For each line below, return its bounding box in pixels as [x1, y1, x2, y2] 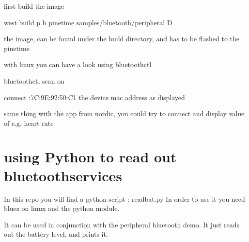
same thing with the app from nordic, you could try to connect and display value [4, 108, 245, 119]
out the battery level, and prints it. [4, 229, 108, 239]
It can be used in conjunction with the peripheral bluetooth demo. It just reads [4, 219, 240, 229]
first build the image [4, 1, 64, 11]
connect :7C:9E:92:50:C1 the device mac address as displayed [4, 92, 185, 102]
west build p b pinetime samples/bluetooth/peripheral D [4, 17, 172, 27]
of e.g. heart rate [4, 118, 54, 128]
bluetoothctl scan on [4, 75, 64, 86]
